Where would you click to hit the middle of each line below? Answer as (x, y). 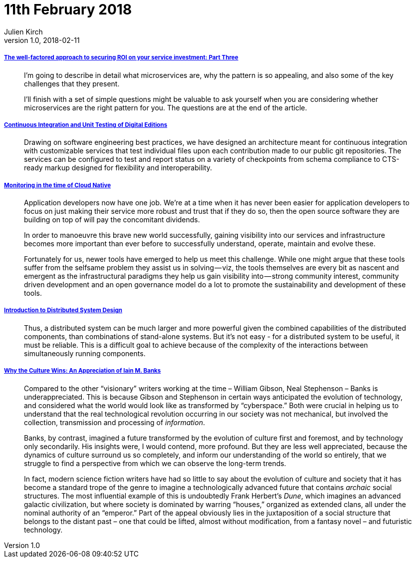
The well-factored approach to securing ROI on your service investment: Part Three (121, 58)
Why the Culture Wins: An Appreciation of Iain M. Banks (83, 371)
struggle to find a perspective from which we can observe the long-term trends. (155, 463)
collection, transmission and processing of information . (114, 422)
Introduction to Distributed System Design (63, 310)
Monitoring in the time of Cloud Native (58, 185)
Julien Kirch (23, 31)
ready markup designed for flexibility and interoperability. (118, 168)
